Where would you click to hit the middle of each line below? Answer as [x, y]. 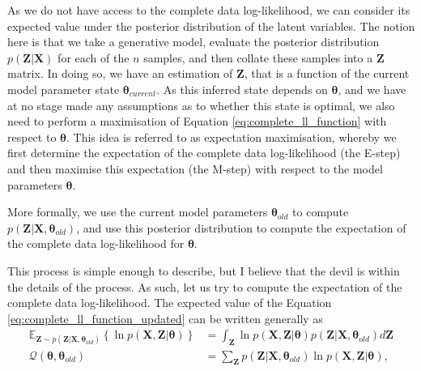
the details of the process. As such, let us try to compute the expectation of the [205, 286]
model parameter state [64, 89]
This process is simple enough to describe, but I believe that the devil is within [204, 270]
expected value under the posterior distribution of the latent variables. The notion [211, 26]
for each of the [94, 57]
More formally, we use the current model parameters [138, 212]
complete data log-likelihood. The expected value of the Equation [170, 303]
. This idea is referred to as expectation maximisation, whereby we [232, 136]
